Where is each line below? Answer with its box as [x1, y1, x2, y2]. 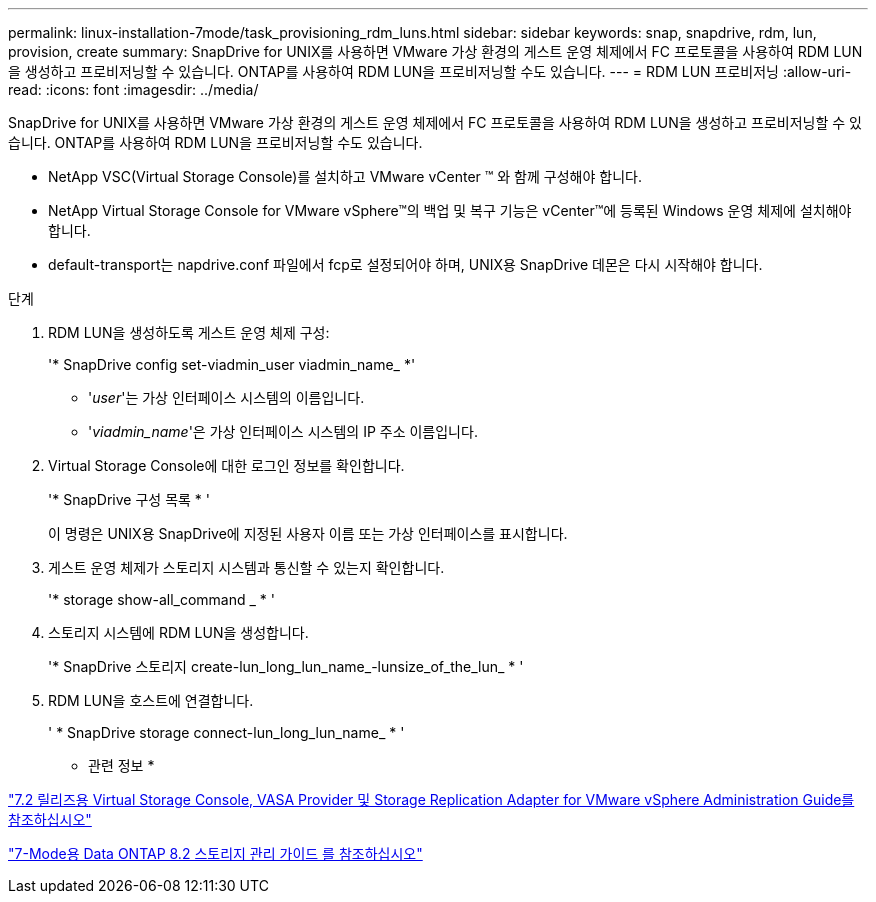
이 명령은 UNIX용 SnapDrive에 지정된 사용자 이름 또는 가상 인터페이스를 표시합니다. [48, 525, 568, 542]
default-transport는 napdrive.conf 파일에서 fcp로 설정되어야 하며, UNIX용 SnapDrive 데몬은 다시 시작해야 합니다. [48, 256, 763, 273]
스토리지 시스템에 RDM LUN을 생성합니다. [48, 624, 309, 641]
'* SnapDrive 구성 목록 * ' [48, 491, 210, 508]
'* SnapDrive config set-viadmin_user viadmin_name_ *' [48, 356, 416, 373]
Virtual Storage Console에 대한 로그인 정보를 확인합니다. [48, 457, 405, 474]
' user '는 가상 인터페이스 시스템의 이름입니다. [88, 389, 365, 406]
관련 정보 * [88, 757, 155, 774]
